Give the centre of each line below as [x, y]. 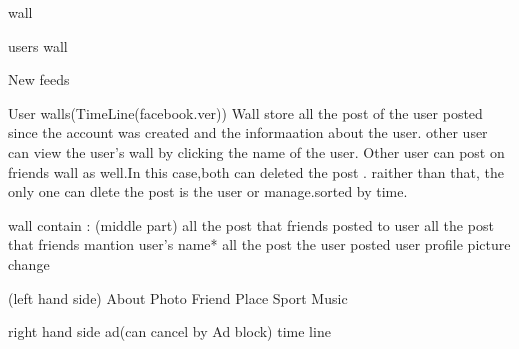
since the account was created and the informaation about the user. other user [248, 132]
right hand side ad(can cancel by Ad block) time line [169, 331]
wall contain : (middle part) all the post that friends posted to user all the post [251, 224]
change [29, 263]
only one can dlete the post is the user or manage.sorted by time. [208, 191]
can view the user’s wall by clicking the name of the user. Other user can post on [256, 151]
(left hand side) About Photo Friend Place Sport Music [178, 297]
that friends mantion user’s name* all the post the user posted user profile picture [259, 244]
